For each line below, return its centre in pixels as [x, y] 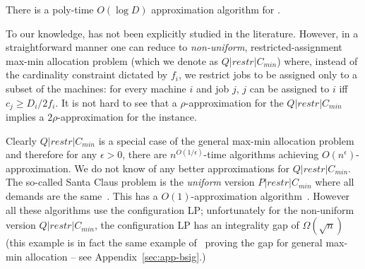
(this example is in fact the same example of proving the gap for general [164, 243]
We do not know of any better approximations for [182, 168]
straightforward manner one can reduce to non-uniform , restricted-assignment [174, 47]
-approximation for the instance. [127, 117]
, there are [145, 154]
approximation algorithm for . [216, 9]
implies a [25, 117]
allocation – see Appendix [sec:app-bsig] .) [115, 256]
